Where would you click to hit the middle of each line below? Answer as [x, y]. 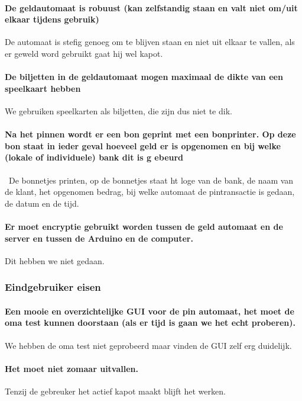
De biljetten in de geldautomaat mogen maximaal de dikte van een [144, 77]
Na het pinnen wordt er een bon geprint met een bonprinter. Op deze [150, 134]
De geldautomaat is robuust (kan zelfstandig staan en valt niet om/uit [151, 7]
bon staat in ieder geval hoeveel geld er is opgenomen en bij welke [143, 145]
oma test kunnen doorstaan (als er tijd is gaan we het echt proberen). [150, 323]
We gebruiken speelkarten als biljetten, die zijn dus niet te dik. [118, 110]
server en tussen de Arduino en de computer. [99, 238]
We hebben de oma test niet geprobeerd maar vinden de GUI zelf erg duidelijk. [148, 345]
